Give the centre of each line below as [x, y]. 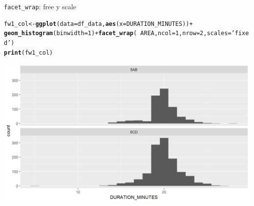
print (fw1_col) [29, 52]
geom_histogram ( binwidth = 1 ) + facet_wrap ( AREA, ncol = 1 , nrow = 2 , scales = [118, 33]
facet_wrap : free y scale [40, 6]
